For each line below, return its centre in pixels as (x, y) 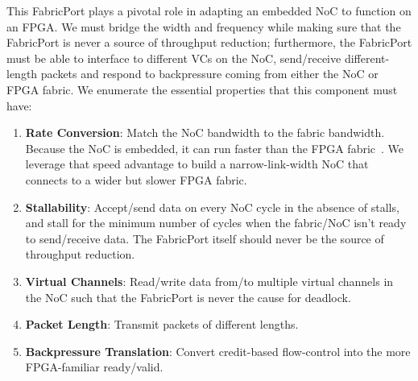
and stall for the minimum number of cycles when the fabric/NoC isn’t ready (216, 223)
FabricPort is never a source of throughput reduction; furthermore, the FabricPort (209, 42)
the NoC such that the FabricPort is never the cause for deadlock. (188, 297)
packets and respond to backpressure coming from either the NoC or (209, 74)
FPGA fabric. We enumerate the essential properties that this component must (202, 89)
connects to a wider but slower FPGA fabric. (136, 179)
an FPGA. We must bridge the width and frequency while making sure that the (204, 26)
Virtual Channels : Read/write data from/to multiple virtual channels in (209, 281)
